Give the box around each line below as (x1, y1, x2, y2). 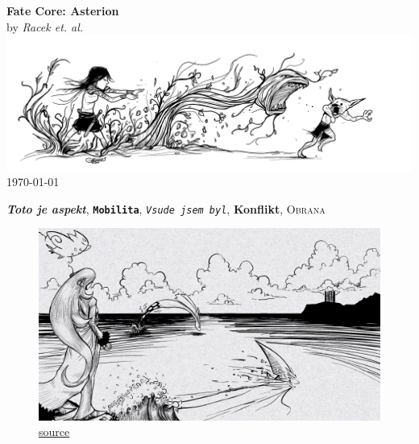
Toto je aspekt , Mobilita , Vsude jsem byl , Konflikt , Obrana (6, 200, 326, 217)
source (39, 423, 70, 440)
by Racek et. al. (6, 18, 84, 35)
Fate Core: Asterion (6, 2, 119, 19)
